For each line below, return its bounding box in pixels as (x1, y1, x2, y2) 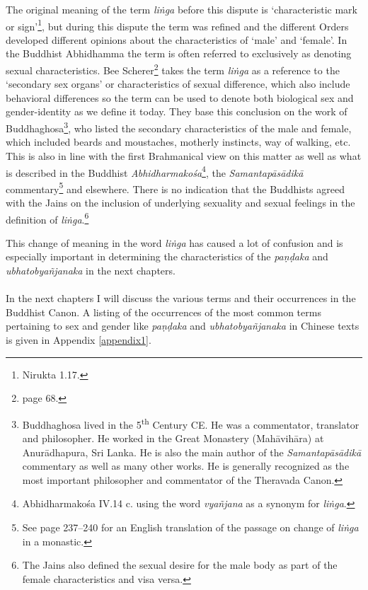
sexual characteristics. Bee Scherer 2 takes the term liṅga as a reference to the (6, 61, 340, 77)
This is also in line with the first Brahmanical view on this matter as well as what (6, 148, 362, 163)
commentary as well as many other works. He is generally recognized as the (22, 458, 350, 473)
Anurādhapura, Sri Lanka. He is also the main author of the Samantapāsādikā (22, 444, 362, 459)
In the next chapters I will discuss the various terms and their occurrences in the (6, 291, 356, 306)
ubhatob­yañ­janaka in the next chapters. (6, 263, 176, 278)
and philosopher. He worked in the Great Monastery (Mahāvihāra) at (22, 431, 324, 446)
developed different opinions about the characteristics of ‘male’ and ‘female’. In (6, 32, 347, 47)
